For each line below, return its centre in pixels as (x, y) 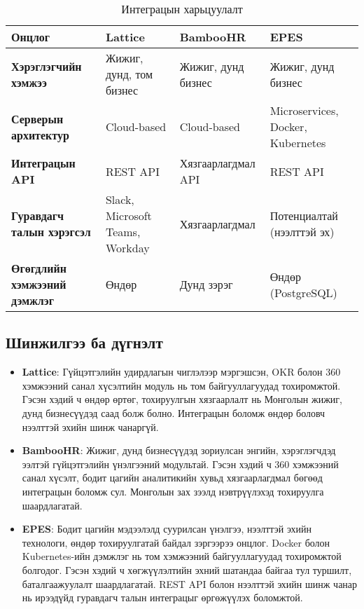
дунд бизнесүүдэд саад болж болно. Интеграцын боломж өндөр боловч (174, 412)
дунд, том (129, 74)
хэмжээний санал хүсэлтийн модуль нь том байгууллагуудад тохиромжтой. (181, 385)
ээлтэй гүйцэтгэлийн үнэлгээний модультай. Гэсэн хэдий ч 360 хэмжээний (180, 464)
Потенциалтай (304, 215)
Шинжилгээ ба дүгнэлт (84, 342)
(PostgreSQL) (303, 292)
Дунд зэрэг (206, 284)
